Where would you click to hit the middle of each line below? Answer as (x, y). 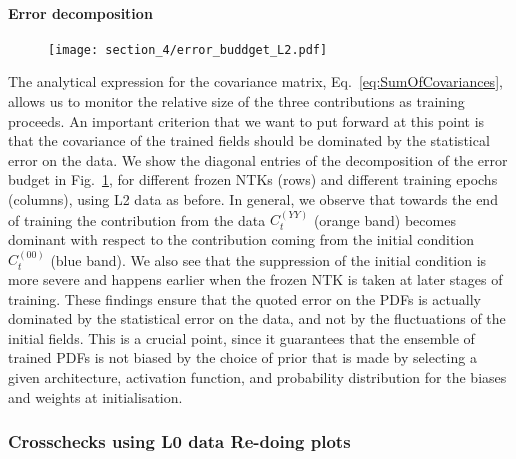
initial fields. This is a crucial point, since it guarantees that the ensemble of (241, 337)
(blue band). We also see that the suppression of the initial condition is (268, 259)
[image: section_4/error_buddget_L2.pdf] (188, 49)
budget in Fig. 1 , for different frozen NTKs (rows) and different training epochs (253, 179)
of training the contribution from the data (137, 219)
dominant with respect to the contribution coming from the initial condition (241, 239)
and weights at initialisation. (95, 396)
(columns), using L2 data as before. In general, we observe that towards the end (253, 199)
